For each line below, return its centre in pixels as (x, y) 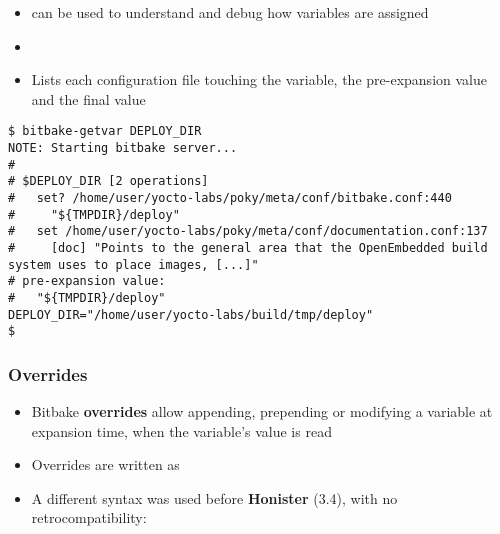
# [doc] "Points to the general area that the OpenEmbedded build (248, 247)
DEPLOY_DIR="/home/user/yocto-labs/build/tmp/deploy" (191, 314)
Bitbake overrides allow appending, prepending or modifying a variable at (262, 411)
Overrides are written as (105, 464)
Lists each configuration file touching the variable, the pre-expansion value (259, 79)
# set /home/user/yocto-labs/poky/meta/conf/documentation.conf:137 (248, 231)
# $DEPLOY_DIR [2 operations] (108, 181)
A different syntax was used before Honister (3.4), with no (214, 497)
